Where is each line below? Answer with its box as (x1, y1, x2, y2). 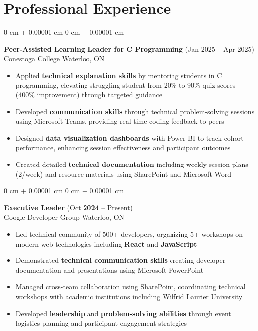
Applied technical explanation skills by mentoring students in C (15, 70, 222, 80)
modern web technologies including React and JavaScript (15, 238, 197, 248)
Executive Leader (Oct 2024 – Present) (4, 202, 133, 212)
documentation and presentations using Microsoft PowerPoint (15, 264, 204, 275)
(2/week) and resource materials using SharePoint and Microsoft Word (15, 168, 231, 179)
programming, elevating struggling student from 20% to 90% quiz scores (15, 80, 236, 90)
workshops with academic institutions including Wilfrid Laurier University (15, 291, 243, 301)
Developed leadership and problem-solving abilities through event (15, 308, 231, 318)
